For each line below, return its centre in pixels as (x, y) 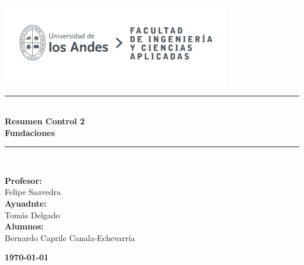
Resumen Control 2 (45, 121)
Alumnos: (24, 226)
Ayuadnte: (26, 203)
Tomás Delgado (32, 215)
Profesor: (23, 180)
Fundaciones (30, 132)
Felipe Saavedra (33, 192)
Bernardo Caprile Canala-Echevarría (70, 237)
